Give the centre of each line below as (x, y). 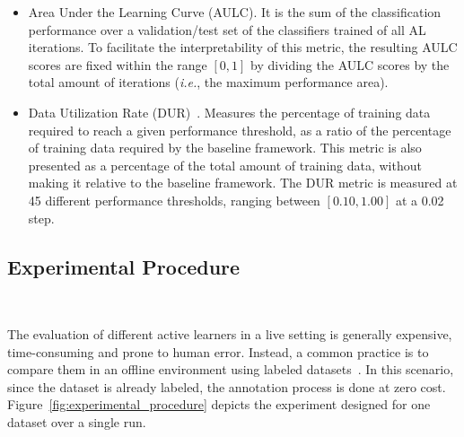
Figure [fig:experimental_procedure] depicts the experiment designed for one (219, 404)
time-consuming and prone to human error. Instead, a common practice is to (218, 351)
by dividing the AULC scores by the (350, 64)
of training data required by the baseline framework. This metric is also (225, 148)
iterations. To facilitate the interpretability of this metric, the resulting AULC (243, 47)
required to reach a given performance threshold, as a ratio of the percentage (240, 130)
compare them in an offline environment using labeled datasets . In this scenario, (231, 369)
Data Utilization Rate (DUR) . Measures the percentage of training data (229, 112)
